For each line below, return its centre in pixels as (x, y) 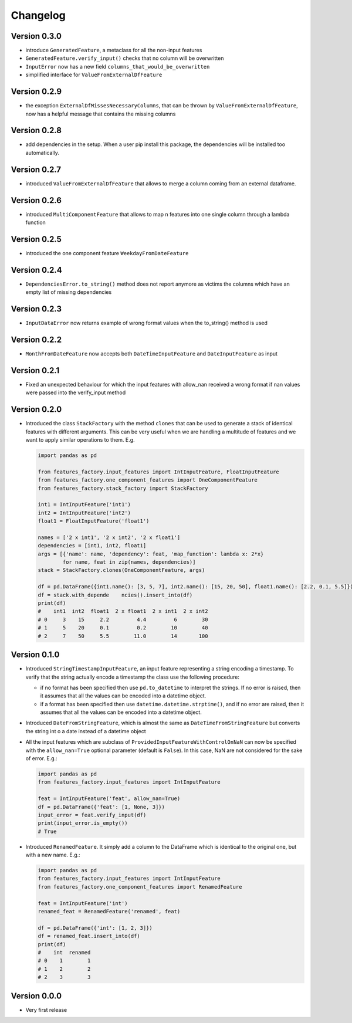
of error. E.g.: (42, 758)
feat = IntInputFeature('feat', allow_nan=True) (109, 799)
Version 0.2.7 (36, 169)
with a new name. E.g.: (53, 855)
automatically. (43, 153)
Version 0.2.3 (36, 309)
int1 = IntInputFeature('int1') (84, 505)
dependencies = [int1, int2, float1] (92, 546)
